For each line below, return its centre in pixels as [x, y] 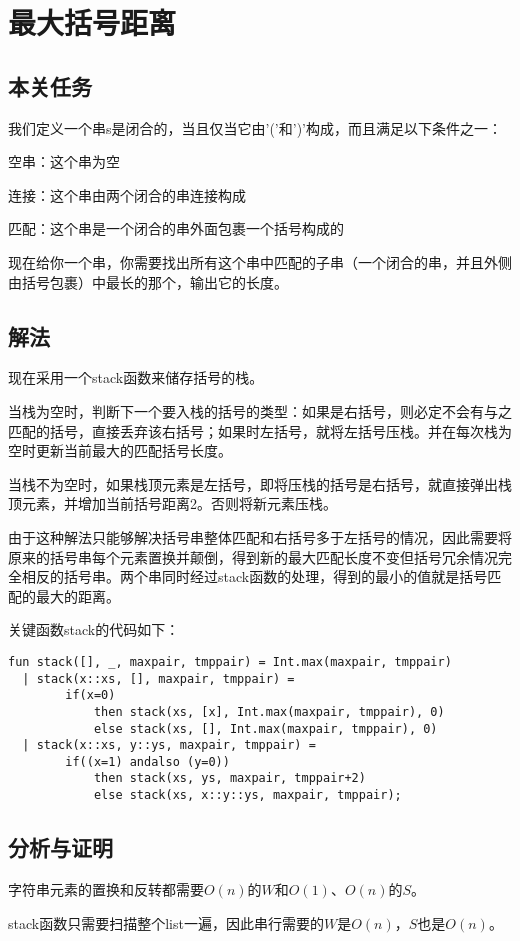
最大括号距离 [92, 22]
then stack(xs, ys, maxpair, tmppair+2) [229, 778]
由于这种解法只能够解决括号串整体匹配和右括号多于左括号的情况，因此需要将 [260, 536]
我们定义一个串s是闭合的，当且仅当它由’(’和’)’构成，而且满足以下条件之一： [255, 127]
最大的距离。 [77, 595]
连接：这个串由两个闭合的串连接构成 [127, 194]
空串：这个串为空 [64, 161]
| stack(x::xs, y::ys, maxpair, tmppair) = [169, 745]
